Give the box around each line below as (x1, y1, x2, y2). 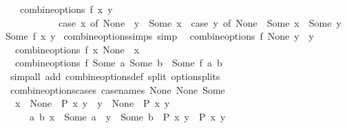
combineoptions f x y (19, 2, 113, 16)
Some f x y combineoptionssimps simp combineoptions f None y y (6, 29, 315, 43)
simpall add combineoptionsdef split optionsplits (10, 68, 220, 83)
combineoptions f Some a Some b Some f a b (14, 55, 222, 70)
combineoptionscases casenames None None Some (10, 82, 225, 97)
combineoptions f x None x (14, 42, 140, 56)
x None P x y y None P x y (14, 96, 170, 110)
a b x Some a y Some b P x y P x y (29, 109, 226, 123)
